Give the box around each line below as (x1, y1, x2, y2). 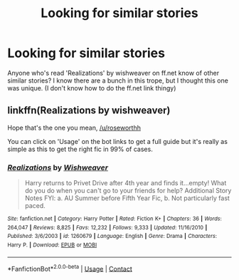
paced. (24, 202, 46, 210)
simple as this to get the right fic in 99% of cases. (7, 145, 153, 153)
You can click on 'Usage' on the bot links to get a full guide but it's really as (7, 137, 228, 145)
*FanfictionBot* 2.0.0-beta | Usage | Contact (7, 263, 133, 273)
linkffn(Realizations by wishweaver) (7, 105, 171, 117)
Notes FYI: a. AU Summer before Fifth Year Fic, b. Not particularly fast (24, 194, 230, 202)
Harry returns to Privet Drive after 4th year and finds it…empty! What (24, 179, 227, 187)
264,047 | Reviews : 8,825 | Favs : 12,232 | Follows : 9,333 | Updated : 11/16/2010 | (7, 224, 208, 231)
